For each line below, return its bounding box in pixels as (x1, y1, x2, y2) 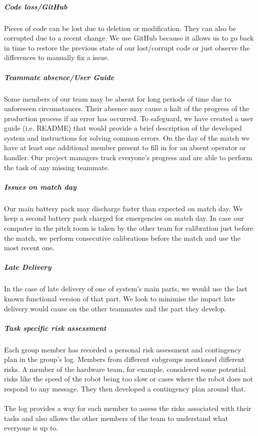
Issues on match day (4, 181, 76, 192)
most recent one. (4, 242, 54, 253)
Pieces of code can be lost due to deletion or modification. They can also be (4, 23, 236, 33)
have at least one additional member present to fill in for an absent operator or (4, 142, 246, 153)
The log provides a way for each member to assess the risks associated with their (4, 403, 251, 413)
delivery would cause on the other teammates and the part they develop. (4, 303, 226, 313)
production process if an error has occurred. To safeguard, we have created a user (4, 113, 253, 123)
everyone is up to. (4, 422, 58, 433)
